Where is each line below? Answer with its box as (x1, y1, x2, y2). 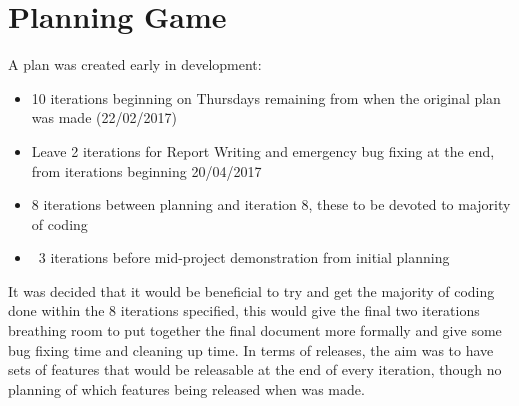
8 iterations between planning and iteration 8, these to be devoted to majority (31, 194, 511, 215)
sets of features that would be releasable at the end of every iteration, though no (8, 359, 502, 380)
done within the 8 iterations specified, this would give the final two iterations (8, 300, 480, 321)
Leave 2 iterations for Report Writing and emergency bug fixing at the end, (31, 140, 495, 161)
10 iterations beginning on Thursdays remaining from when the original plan (31, 87, 501, 108)
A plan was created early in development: (8, 54, 262, 75)
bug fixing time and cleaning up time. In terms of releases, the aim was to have (8, 339, 494, 360)
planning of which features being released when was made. (8, 378, 365, 399)
